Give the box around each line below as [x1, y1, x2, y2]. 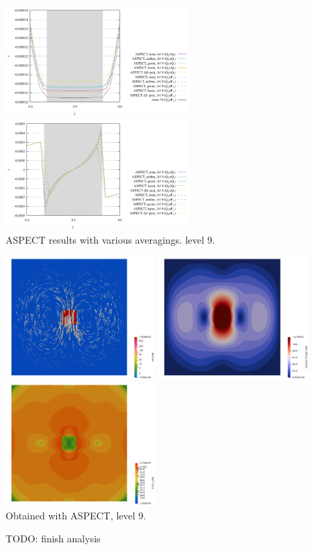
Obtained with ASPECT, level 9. [6, 508, 147, 522]
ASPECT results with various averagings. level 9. [6, 232, 215, 246]
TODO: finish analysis [6, 531, 101, 546]
